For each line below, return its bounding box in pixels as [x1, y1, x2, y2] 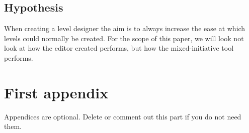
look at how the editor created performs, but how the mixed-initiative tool [4, 43, 234, 53]
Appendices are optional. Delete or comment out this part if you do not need [4, 111, 241, 121]
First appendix [4, 82, 109, 102]
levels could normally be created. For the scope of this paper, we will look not [4, 33, 244, 43]
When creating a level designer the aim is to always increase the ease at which [4, 23, 245, 34]
